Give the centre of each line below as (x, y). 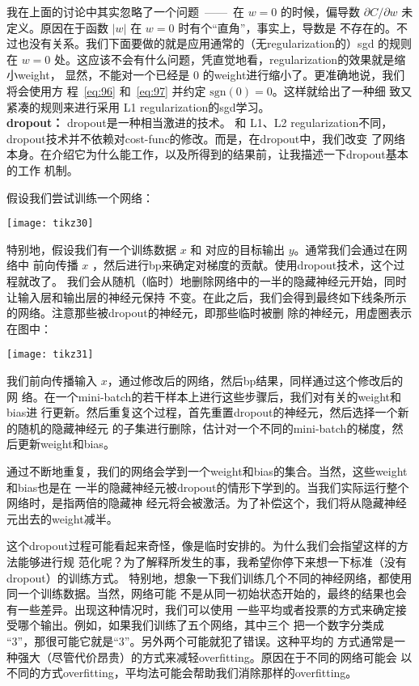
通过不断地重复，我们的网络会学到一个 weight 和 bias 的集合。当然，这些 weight (207, 470)
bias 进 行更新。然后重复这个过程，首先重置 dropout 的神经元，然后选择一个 (202, 412)
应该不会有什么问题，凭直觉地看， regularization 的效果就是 (241, 59)
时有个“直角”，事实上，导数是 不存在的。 (288, 27)
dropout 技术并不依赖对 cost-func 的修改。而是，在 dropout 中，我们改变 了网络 (206, 138)
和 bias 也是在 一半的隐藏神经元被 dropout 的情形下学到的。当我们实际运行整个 (208, 487)
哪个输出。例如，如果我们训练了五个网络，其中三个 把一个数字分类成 (201, 625)
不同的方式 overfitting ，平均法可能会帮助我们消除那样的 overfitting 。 (182, 673)
